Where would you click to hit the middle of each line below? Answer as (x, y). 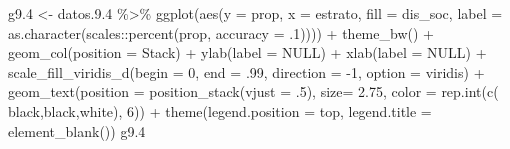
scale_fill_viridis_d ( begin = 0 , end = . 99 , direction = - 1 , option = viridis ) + (246, 71)
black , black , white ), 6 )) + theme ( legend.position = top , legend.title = (220, 110)
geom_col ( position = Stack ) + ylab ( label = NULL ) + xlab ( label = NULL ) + (247, 52)
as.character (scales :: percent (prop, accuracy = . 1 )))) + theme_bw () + (221, 32)
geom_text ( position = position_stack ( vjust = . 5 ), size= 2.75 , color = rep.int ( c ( (253, 91)
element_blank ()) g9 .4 (77, 130)
